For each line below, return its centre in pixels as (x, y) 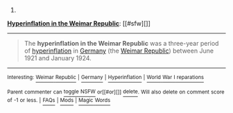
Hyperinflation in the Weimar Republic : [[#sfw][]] (79, 23)
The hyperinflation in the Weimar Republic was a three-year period (121, 43)
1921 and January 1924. (58, 58)
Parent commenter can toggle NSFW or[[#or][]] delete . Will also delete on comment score (116, 92)
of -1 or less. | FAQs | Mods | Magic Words (59, 101)
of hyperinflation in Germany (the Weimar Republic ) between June (119, 51)
